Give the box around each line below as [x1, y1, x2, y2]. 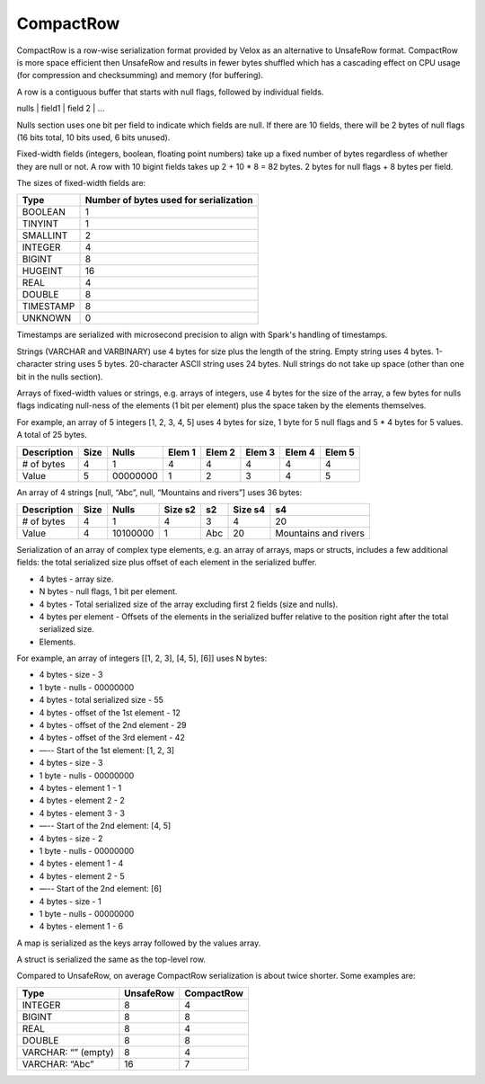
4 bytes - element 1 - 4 [39, 858, 124, 869]
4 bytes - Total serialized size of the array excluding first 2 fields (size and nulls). [39, 599, 339, 609]
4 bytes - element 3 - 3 [39, 807, 126, 818]
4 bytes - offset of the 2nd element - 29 [39, 720, 187, 731]
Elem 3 [245, 446, 276, 458]
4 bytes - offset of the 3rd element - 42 [39, 733, 186, 743]
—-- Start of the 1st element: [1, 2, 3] [39, 744, 175, 755]
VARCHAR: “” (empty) [22, 1045, 114, 1058]
